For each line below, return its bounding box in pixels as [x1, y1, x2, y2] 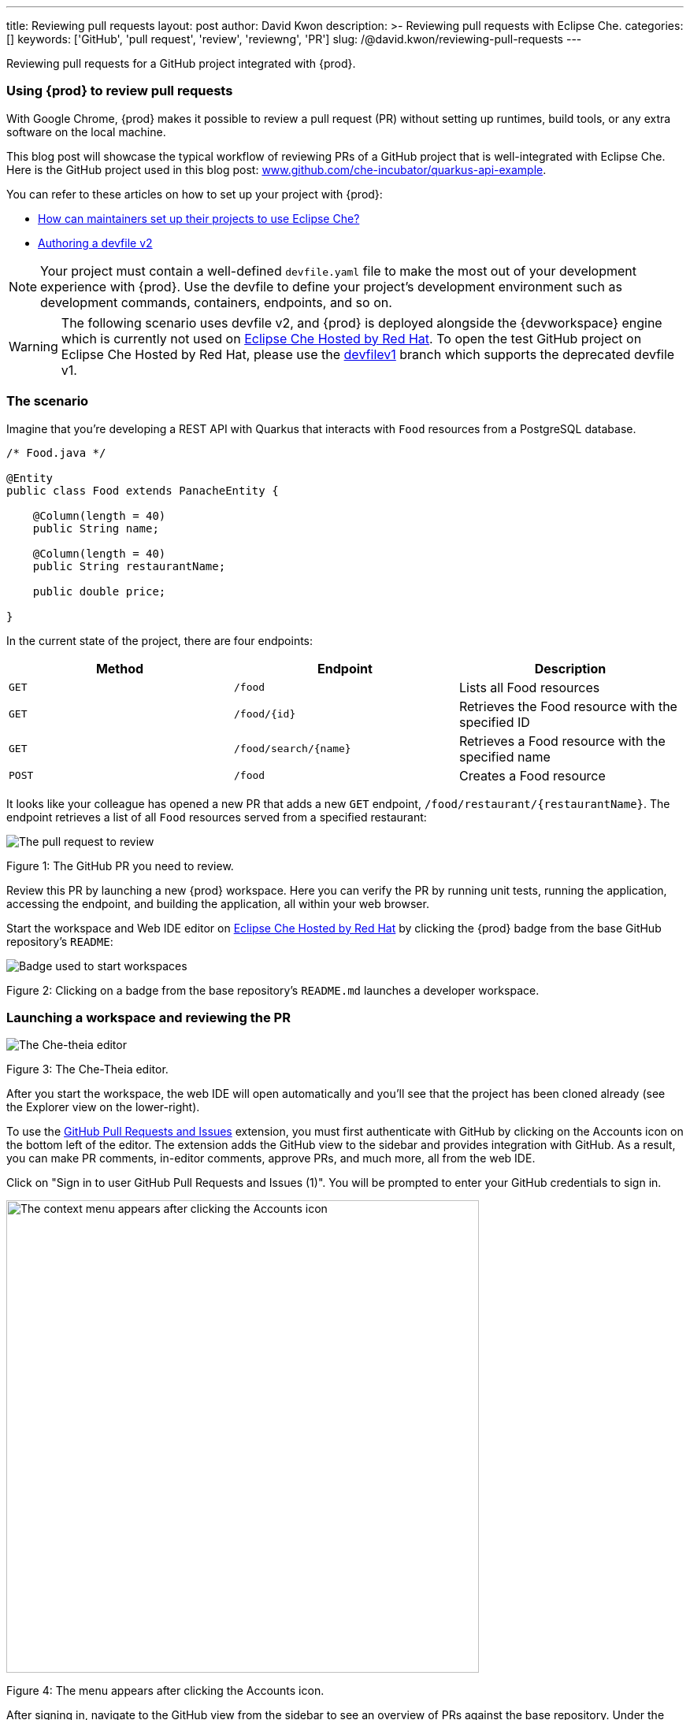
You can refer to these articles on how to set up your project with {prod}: [6, 187, 383, 201]
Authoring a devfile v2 [38, 235, 153, 250]
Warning [9, 338, 58, 354]
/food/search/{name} [233, 743, 351, 754]
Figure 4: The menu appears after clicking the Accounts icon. [6, 1684, 325, 1698]
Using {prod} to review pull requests [6, 83, 233, 99]
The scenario [6, 393, 89, 410]
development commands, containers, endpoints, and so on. [40, 294, 392, 310]
